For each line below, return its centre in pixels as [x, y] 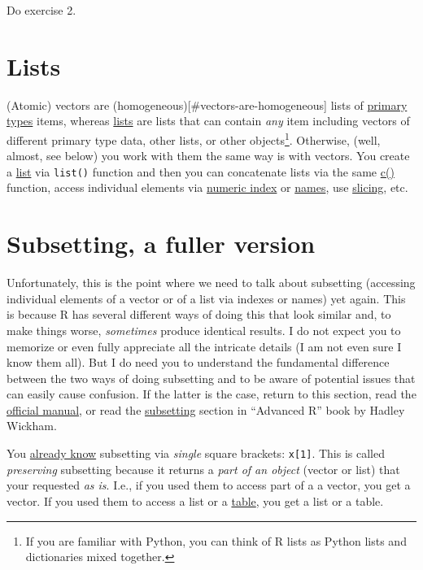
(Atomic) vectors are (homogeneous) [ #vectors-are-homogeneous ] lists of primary [207, 104]
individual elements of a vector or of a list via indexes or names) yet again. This [206, 298]
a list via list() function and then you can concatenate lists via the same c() [201, 171]
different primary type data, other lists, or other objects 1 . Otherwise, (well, [194, 138]
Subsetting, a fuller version [161, 244]
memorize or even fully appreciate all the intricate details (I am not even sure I [204, 346]
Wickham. [32, 426]
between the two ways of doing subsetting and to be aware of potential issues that [211, 378]
